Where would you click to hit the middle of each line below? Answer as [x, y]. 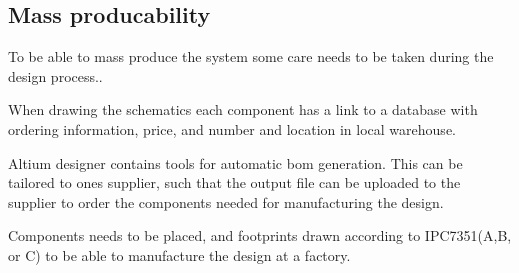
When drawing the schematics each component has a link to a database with [243, 109]
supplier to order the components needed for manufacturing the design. [226, 201]
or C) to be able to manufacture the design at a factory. [179, 254]
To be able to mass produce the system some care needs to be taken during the [251, 56]
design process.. [55, 75]
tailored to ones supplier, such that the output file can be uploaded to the [234, 182]
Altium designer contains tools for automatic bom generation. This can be [235, 162]
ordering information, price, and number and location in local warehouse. [232, 128]
